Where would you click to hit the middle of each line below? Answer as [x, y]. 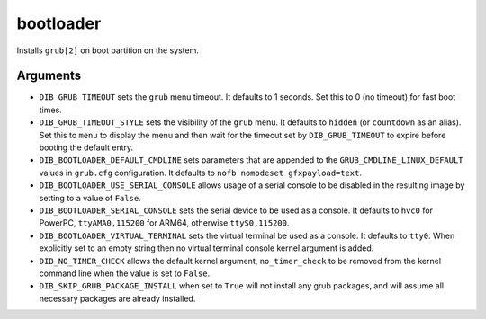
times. [50, 110]
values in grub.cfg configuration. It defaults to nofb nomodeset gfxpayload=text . [201, 173]
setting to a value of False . [90, 198]
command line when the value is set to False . [125, 273]
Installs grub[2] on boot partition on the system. [108, 50]
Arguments [49, 76]
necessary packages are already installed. [117, 298]
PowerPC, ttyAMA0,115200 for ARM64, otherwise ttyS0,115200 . [164, 223]
